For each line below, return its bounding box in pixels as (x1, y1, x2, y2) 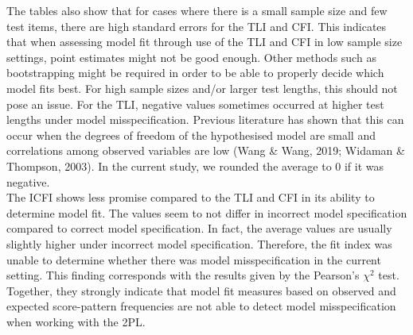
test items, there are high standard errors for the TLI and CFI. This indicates (6, 17, 387, 34)
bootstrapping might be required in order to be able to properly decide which (6, 64, 384, 81)
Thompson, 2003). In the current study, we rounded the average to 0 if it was (6, 157, 384, 174)
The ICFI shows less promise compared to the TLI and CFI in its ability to (6, 189, 375, 206)
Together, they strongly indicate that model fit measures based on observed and (6, 282, 396, 298)
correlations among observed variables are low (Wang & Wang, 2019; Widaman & (6, 142, 405, 159)
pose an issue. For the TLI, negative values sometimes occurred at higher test (6, 95, 384, 112)
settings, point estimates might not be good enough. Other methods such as (6, 48, 376, 65)
